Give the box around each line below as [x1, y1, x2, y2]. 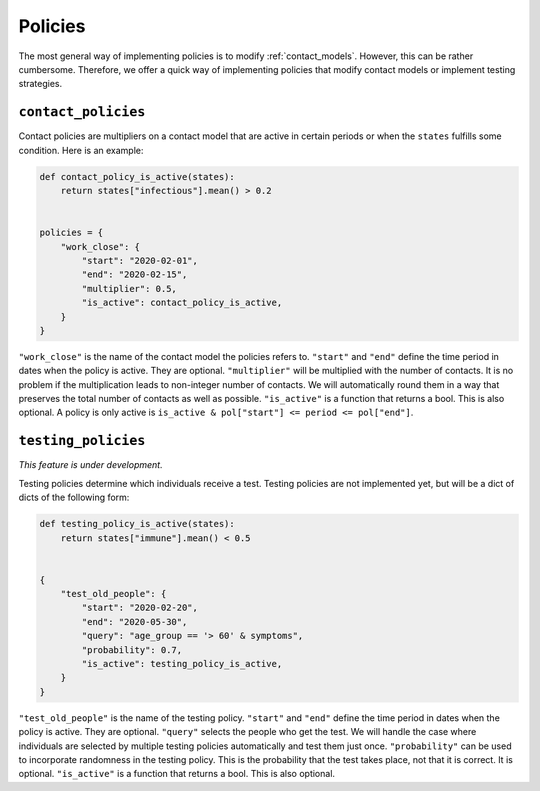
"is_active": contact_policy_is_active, [81, 297, 283, 309]
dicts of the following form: [18, 491, 130, 504]
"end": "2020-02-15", [81, 269, 188, 280]
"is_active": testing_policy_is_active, [81, 658, 283, 670]
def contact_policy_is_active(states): [39, 171, 235, 182]
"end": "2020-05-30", [81, 616, 188, 627]
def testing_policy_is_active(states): [39, 518, 235, 530]
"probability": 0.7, [81, 644, 183, 655]
